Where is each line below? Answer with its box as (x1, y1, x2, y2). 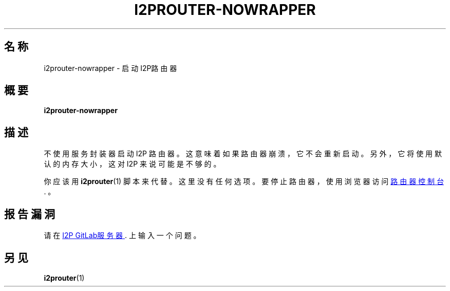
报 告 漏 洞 (4, 207, 55, 221)
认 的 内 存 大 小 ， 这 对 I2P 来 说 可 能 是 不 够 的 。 (44, 159, 221, 169)
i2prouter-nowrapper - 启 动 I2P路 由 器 (44, 63, 177, 72)
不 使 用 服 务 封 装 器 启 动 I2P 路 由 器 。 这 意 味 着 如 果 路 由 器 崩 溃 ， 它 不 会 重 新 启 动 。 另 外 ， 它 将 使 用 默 (44, 149, 442, 158)
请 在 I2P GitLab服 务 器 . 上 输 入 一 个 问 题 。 (44, 231, 201, 240)
